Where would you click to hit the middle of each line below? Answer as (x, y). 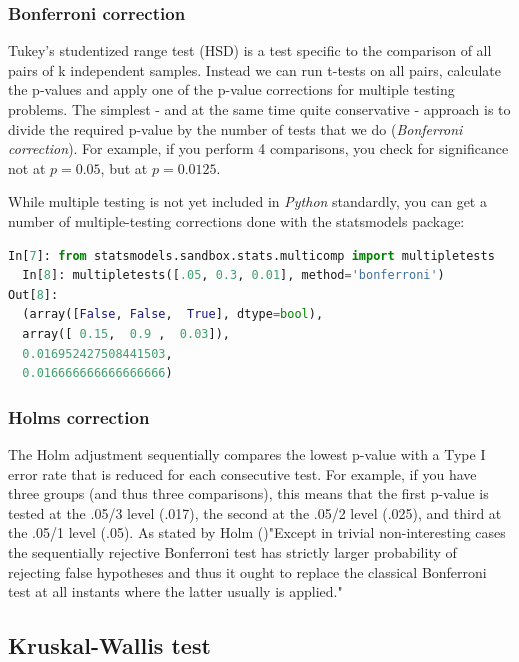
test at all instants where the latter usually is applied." (175, 591)
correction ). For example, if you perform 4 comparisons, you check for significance (258, 148)
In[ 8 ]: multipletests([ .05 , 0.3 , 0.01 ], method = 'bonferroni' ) (233, 275)
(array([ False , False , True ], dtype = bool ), (173, 314)
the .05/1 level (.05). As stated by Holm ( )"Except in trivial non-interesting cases (257, 532)
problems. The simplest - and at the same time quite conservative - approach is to (259, 109)
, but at (124, 167)
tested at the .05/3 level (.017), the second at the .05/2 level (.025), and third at (255, 512)
